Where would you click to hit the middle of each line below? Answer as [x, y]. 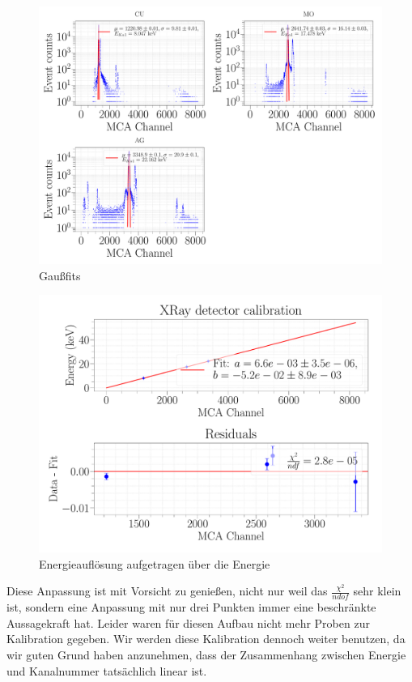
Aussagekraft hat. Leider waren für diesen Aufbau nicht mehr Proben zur [188, 622]
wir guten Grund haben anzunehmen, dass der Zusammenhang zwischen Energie [206, 654]
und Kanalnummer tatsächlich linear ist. [107, 670]
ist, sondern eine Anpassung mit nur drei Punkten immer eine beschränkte [191, 607]
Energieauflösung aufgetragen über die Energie [155, 563]
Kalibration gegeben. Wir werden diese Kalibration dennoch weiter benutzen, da [206, 639]
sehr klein [377, 591]
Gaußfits [60, 275]
